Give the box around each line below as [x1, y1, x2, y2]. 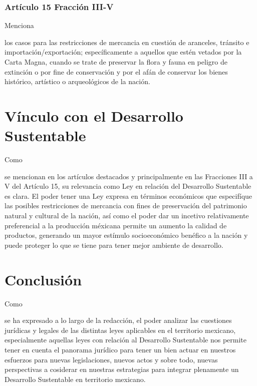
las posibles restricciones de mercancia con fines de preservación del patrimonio [5, 200, 247, 211]
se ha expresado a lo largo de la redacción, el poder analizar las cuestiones [5, 315, 232, 325]
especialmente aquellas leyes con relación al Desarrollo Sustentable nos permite [5, 334, 246, 345]
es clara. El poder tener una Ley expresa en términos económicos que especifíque [5, 190, 252, 201]
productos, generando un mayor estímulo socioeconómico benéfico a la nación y [5, 230, 248, 240]
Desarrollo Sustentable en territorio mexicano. [5, 373, 146, 384]
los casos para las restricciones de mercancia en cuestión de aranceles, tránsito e [5, 37, 249, 47]
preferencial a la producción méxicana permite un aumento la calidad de [5, 220, 227, 230]
